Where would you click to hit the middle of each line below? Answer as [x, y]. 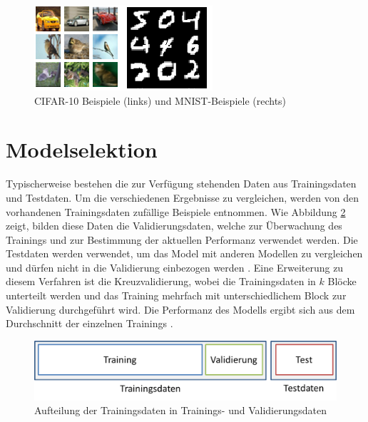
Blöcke [342, 281]
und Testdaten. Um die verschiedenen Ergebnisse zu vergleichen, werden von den [182, 197]
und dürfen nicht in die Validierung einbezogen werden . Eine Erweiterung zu [175, 267]
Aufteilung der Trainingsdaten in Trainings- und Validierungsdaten [180, 410]
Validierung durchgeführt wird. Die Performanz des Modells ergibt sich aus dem [180, 309]
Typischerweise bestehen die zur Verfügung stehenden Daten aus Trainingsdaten [181, 184]
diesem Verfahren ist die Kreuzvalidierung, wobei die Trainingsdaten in [161, 281]
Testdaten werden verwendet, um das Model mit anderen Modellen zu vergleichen [184, 253]
